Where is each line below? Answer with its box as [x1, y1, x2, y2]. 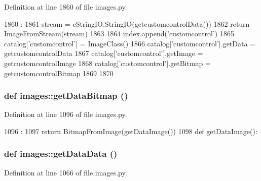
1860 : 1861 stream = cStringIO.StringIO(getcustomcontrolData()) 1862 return [4, 18, 250, 29]
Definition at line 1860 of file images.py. [4, 2, 127, 12]
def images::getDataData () [4, 147, 118, 160]
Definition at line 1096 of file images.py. [4, 109, 127, 119]
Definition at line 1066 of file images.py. [4, 167, 127, 177]
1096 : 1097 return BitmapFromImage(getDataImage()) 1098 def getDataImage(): [4, 126, 257, 136]
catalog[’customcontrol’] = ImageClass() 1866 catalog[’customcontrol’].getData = [4, 38, 256, 48]
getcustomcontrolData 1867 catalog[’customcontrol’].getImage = [4, 48, 203, 58]
